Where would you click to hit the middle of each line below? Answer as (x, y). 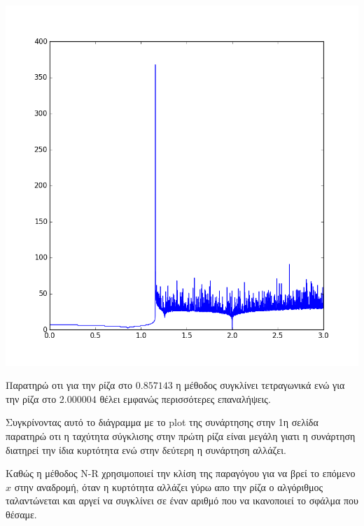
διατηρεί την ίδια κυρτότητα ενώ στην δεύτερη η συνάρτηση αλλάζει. (146, 449)
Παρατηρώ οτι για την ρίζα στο (69, 385)
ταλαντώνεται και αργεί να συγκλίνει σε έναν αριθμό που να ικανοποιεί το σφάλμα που (182, 500)
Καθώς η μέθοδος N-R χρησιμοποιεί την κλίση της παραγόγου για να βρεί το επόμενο (181, 473)
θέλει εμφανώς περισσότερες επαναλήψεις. (185, 398)
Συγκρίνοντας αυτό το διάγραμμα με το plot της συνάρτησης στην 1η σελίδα (162, 422)
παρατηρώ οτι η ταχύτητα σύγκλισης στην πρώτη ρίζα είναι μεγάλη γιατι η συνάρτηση (181, 436)
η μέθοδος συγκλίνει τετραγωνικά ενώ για (260, 385)
